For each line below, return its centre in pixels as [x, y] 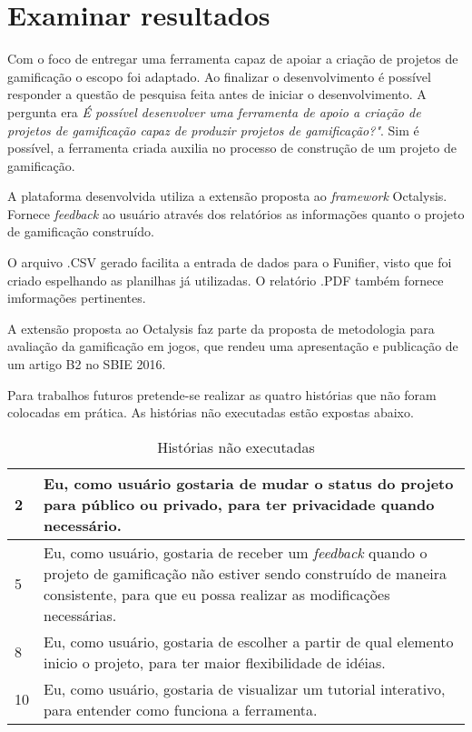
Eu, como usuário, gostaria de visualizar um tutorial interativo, [245, 688]
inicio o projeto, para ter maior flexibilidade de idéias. [215, 662]
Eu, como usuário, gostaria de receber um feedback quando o [236, 552]
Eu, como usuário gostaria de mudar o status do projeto [249, 483]
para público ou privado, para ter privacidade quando [239, 504]
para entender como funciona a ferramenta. [181, 709]
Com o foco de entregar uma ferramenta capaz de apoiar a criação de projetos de [233, 59]
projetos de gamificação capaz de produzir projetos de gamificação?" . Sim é [213, 130]
